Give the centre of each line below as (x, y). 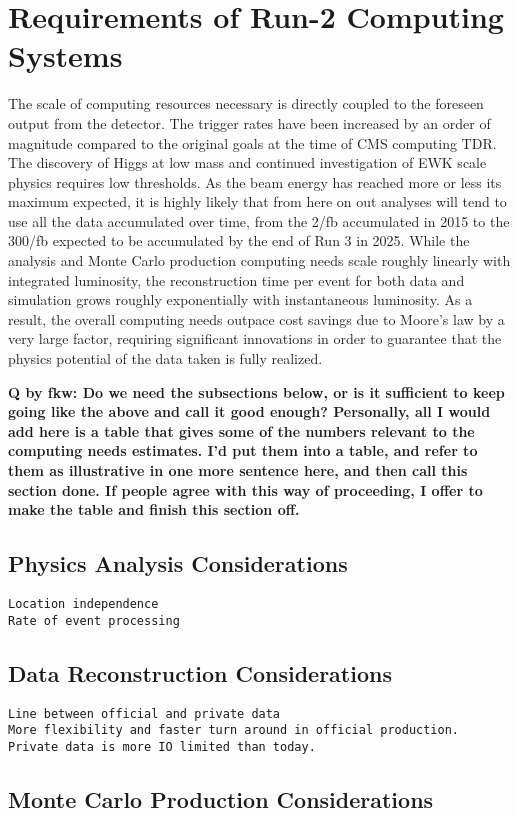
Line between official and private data (144, 713)
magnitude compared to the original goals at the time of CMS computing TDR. (252, 142)
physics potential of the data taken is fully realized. (165, 358)
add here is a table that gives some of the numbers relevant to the (241, 430)
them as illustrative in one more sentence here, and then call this (238, 470)
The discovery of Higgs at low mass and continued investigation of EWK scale (247, 162)
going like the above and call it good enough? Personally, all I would (249, 411)
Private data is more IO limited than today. (162, 746)
